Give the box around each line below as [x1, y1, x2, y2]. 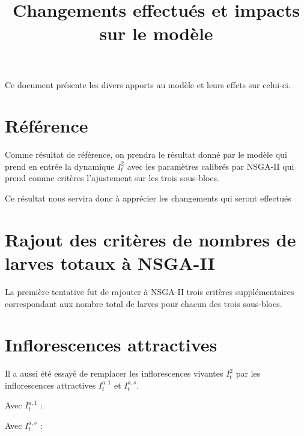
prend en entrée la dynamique [5, 160, 115, 172]
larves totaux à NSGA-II [5, 251, 215, 275]
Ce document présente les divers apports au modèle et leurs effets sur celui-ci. [5, 78, 291, 91]
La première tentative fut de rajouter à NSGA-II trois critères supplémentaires [5, 285, 294, 297]
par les [236, 367, 261, 380]
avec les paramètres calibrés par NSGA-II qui [127, 160, 294, 172]
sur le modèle [99, 21, 213, 46]
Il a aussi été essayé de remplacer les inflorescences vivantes [5, 367, 223, 380]
